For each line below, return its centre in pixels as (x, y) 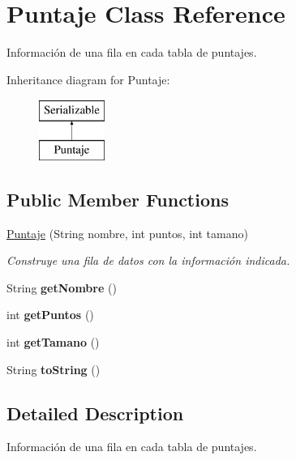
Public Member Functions (118, 199)
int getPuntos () (50, 315)
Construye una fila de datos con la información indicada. (148, 260)
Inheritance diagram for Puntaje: (88, 79)
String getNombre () (62, 287)
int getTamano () (53, 342)
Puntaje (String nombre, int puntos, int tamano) (127, 233)
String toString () (54, 369)
